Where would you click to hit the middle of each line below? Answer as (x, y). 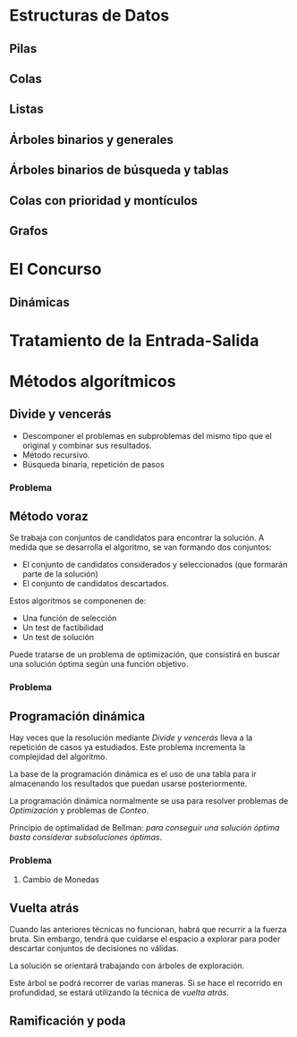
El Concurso (55, 270)
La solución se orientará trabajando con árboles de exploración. (127, 965)
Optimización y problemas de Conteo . (79, 811)
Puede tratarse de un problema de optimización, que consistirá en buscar (144, 654)
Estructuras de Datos (89, 16)
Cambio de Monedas (61, 880)
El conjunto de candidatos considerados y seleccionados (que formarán (155, 565)
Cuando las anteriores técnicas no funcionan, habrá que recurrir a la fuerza (148, 930)
